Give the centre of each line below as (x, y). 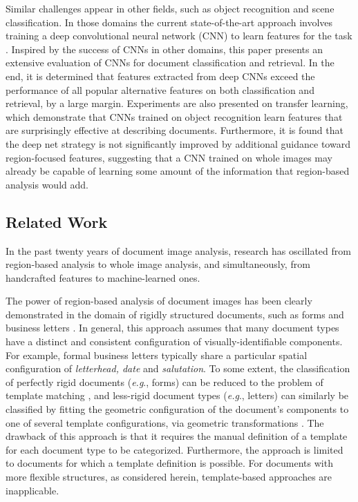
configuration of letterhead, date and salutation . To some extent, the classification (178, 368)
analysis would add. (47, 184)
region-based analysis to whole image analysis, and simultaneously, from (158, 264)
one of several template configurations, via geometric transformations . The (165, 422)
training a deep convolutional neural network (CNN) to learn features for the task (179, 36)
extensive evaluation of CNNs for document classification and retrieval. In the (170, 62)
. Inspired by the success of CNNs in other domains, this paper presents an (164, 49)
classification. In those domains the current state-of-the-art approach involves (169, 22)
